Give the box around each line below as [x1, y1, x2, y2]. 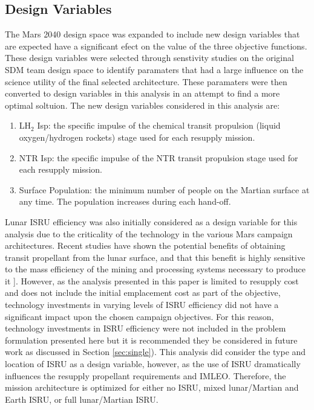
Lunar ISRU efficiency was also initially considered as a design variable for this [5, 215, 298, 228]
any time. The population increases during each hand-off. [19, 195, 231, 208]
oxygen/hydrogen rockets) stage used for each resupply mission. [19, 130, 255, 143]
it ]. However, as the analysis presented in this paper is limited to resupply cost [5, 274, 299, 287]
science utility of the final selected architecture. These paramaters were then [5, 75, 287, 88]
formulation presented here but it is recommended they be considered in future [5, 333, 298, 346]
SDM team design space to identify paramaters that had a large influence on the [5, 63, 304, 75]
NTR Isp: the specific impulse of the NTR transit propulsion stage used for [19, 151, 298, 164]
